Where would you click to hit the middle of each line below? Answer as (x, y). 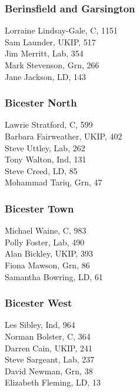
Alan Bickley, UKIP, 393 (49, 253)
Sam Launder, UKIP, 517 (50, 41)
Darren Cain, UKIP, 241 (49, 348)
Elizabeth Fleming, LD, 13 (53, 382)
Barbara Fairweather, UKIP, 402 (64, 136)
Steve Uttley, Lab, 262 (45, 147)
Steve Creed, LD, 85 (41, 170)
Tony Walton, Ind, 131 (46, 159)
